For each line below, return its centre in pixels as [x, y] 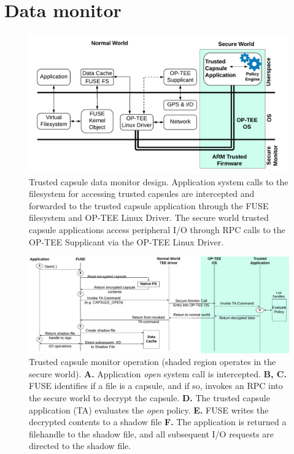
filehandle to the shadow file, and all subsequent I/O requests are [152, 433]
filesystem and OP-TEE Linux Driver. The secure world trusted [149, 217]
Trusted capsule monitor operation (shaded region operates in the [153, 362]
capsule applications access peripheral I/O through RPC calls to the [157, 229]
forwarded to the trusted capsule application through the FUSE [149, 205]
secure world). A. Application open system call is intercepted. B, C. [158, 373]
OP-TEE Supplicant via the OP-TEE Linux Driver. [126, 241]
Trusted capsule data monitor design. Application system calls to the [159, 181]
